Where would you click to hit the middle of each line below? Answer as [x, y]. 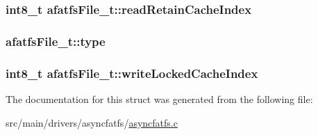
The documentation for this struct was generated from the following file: [159, 98]
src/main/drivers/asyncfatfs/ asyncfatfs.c [92, 122]
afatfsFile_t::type [56, 41]
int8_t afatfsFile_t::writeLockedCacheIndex [132, 73]
